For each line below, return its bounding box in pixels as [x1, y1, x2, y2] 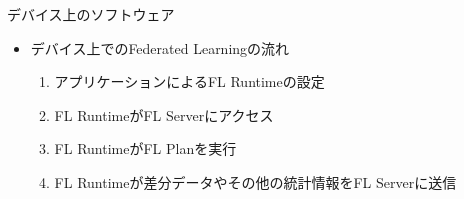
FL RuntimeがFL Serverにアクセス [54, 104, 274, 125]
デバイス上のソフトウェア [7, 4, 175, 24]
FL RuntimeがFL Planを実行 [54, 138, 237, 159]
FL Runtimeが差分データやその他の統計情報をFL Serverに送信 [54, 171, 457, 192]
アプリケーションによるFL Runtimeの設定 [54, 71, 325, 92]
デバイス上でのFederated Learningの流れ [30, 37, 290, 58]
